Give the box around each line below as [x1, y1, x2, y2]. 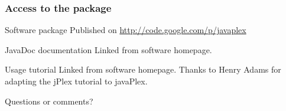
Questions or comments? [5, 94, 93, 107]
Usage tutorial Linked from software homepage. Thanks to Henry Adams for [5, 63, 281, 76]
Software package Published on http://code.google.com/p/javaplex [5, 24, 246, 36]
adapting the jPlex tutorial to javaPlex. [5, 75, 148, 87]
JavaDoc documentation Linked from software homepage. [5, 43, 212, 56]
